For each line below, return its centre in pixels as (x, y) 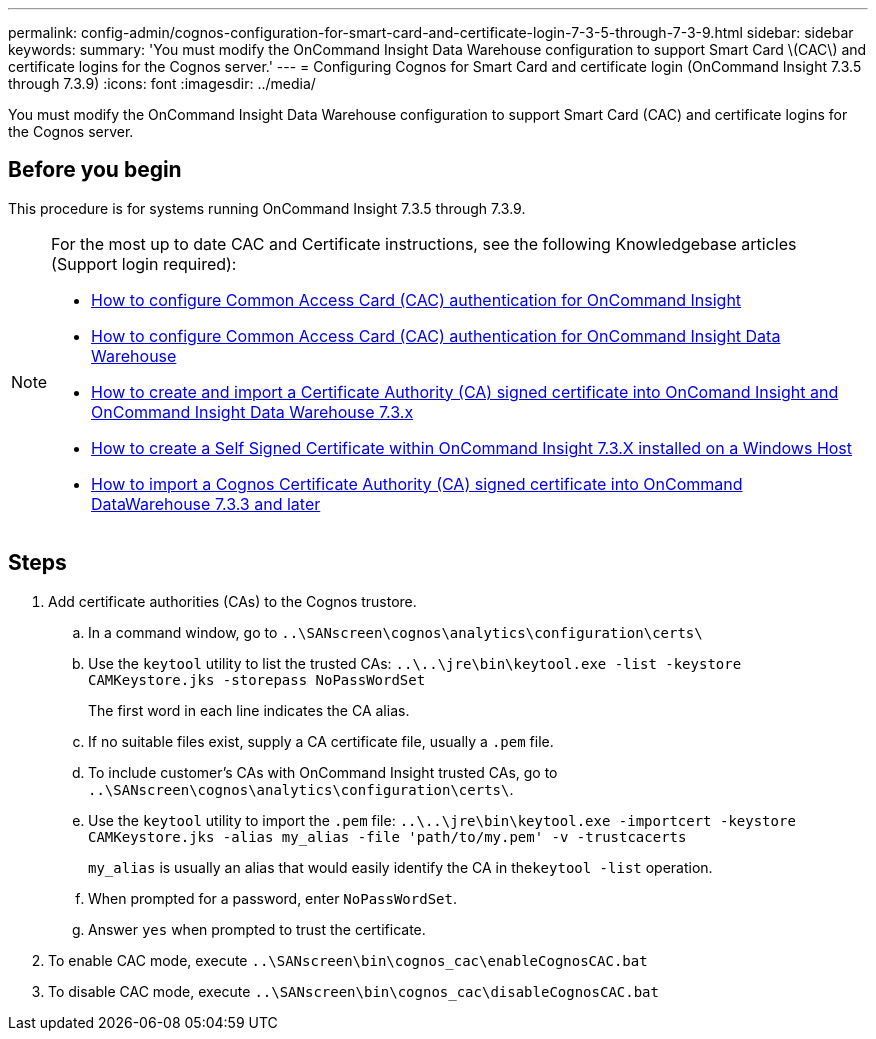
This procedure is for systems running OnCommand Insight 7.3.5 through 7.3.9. (267, 208)
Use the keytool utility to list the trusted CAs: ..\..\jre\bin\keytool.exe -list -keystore (415, 663)
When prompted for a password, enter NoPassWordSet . (272, 898)
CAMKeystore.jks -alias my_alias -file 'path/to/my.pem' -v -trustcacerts (387, 836)
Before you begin (95, 170)
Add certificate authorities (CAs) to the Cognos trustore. (232, 601)
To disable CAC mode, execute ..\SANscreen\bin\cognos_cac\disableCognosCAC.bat (353, 991)
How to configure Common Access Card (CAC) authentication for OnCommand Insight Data (436, 335)
